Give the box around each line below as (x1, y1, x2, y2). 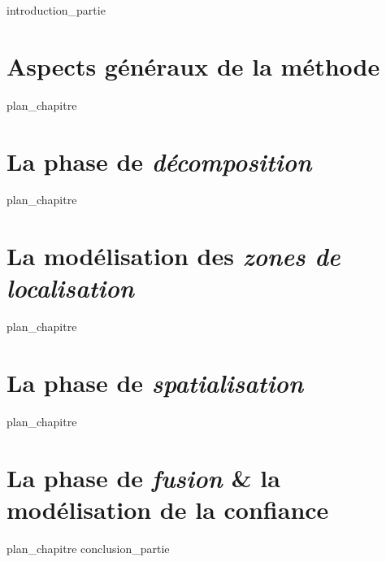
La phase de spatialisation (7, 366, 304, 400)
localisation (7, 271, 134, 305)
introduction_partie (7, 2, 106, 18)
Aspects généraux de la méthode (7, 49, 380, 82)
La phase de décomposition (7, 144, 312, 178)
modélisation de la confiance (7, 493, 329, 526)
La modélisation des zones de (7, 239, 340, 273)
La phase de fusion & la (7, 460, 280, 494)
